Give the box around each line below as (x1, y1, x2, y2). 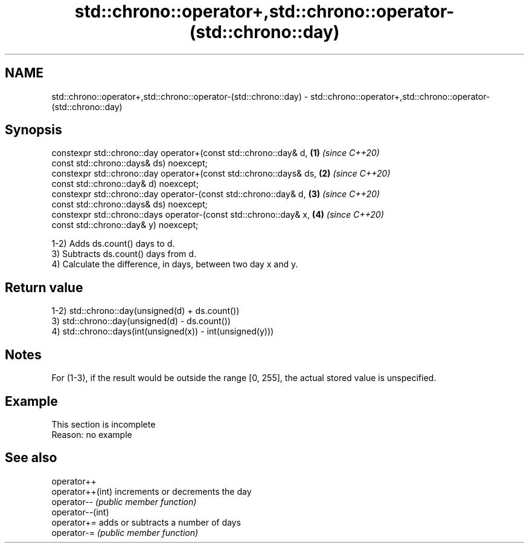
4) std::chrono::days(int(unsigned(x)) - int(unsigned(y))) (51, 326, 274, 337)
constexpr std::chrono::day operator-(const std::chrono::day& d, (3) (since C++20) (51, 189, 380, 200)
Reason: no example (51, 429, 132, 440)
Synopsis (5, 122, 62, 138)
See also (5, 450, 57, 466)
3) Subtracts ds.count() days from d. (51, 249, 196, 259)
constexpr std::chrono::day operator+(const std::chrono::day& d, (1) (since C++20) (51, 148, 380, 158)
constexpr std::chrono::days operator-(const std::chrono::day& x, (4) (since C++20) (51, 209, 384, 220)
